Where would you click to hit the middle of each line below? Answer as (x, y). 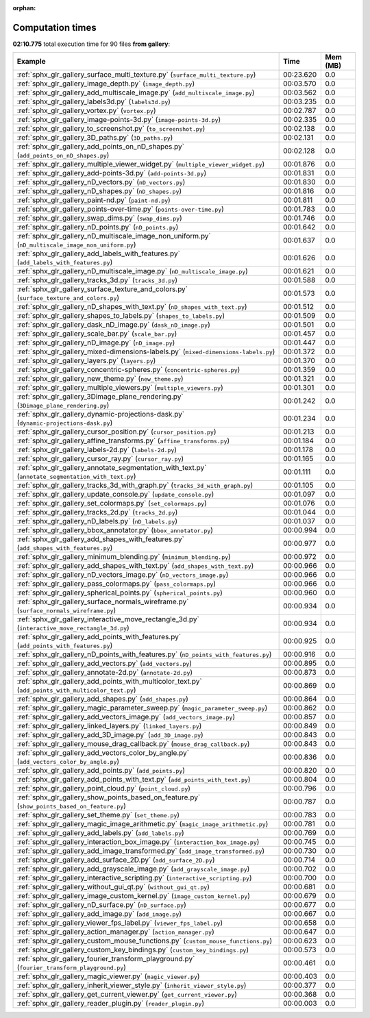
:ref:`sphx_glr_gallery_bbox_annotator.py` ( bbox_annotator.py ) (115, 530)
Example (31, 62)
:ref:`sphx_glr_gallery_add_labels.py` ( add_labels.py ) (100, 833)
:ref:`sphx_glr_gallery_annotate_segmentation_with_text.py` (112, 468)
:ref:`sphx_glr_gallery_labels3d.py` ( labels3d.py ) (94, 101)
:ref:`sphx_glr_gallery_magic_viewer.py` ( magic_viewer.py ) (108, 976)
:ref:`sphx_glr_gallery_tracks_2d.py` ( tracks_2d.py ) (97, 512)
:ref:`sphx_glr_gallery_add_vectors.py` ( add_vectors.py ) (104, 663)
